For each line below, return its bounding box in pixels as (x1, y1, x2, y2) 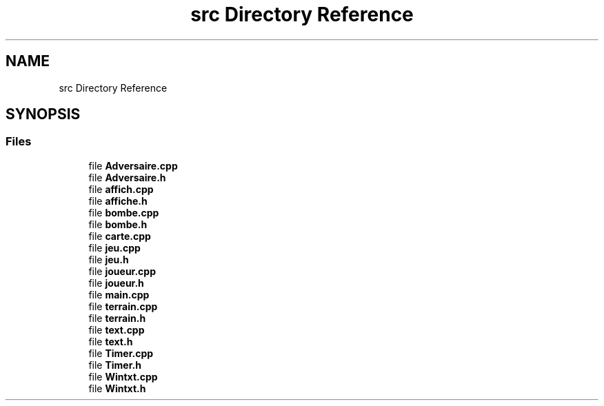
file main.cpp (88, 288, 150, 301)
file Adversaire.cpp (88, 159, 178, 172)
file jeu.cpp (88, 241, 141, 254)
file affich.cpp (88, 183, 154, 195)
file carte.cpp (88, 230, 151, 242)
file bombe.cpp (88, 206, 159, 219)
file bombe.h (88, 218, 148, 230)
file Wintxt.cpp (88, 370, 158, 383)
